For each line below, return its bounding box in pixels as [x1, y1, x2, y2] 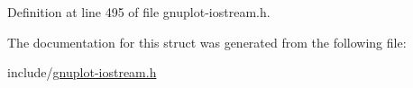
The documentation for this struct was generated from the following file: [7, 32, 407, 51]
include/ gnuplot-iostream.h [7, 63, 157, 82]
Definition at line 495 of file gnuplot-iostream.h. [7, 3, 271, 21]
